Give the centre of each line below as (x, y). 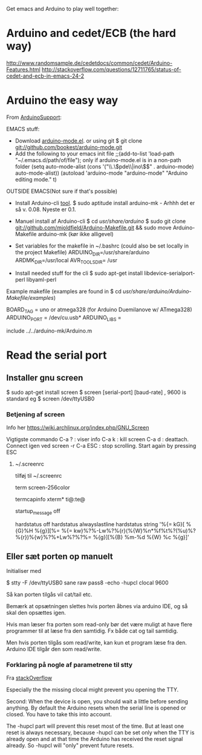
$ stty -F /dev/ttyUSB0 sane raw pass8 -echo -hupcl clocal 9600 (87, 583)
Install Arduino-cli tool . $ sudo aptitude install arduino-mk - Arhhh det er (105, 203)
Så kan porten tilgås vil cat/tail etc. (49, 594)
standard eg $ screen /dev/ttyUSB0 (50, 399)
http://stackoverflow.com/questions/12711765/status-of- (111, 69)
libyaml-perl (41, 280)
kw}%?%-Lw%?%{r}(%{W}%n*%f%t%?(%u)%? (135, 531)
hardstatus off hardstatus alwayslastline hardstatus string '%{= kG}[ (100, 524)
